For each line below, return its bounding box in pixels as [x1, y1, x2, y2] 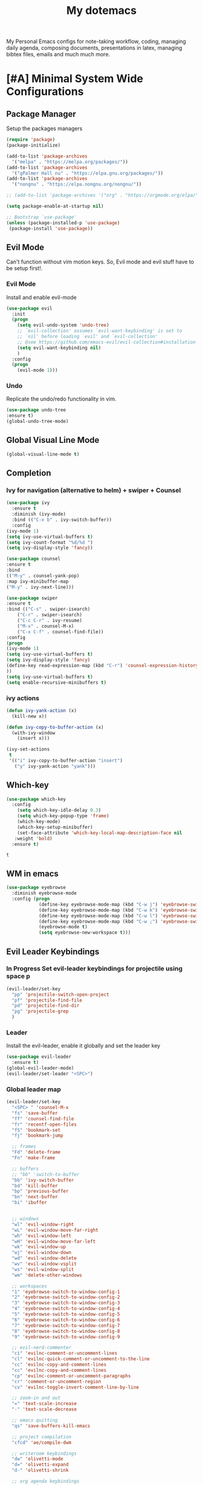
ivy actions [6, 694, 39, 702]
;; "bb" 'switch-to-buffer [11, 1171, 80, 1177]
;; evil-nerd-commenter [11, 1344, 71, 1351]
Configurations [6, 85, 84, 99]
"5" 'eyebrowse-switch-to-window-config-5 [11, 1311, 120, 1318]
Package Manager [6, 108, 77, 119]
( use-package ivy [6, 500, 50, 506]
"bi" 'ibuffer [11, 1200, 47, 1206]
